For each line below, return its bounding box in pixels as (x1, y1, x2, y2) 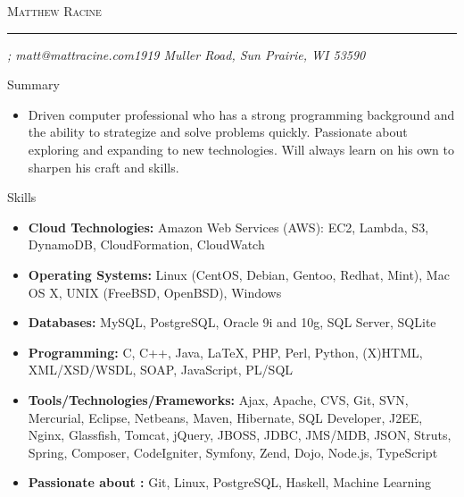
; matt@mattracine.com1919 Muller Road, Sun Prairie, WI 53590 (7, 45, 366, 63)
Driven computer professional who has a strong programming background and (28, 105, 455, 123)
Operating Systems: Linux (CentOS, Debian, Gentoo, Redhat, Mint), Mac (28, 265, 450, 283)
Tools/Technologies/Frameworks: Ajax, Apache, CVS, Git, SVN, (28, 390, 409, 409)
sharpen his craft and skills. (28, 157, 179, 176)
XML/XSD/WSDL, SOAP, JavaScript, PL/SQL (28, 360, 294, 379)
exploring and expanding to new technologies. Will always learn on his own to (28, 139, 454, 158)
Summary (7, 75, 60, 94)
